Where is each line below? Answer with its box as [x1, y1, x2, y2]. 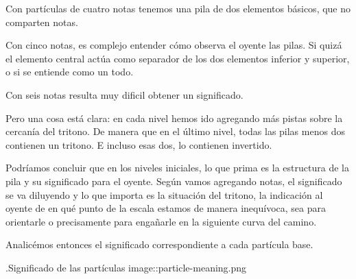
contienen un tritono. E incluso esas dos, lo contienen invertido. [5, 137, 272, 151]
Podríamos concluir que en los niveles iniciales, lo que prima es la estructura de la [5, 160, 349, 175]
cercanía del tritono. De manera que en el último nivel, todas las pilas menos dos [5, 124, 345, 138]
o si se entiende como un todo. [5, 64, 134, 79]
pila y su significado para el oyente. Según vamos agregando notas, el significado [5, 173, 342, 188]
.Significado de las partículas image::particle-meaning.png [5, 260, 247, 274]
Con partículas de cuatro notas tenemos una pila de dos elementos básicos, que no [5, 1, 351, 15]
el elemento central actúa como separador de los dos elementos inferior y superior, [5, 51, 350, 65]
